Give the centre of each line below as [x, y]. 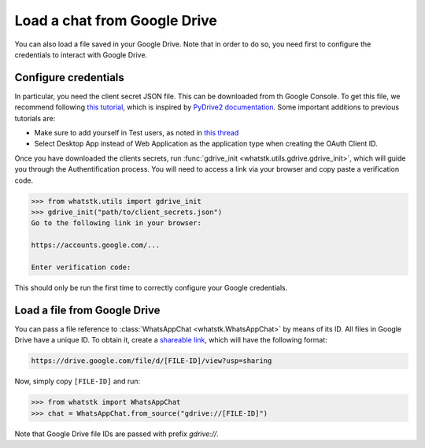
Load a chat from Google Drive [116, 20]
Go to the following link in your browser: [116, 223]
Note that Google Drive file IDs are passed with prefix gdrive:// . [117, 434]
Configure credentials [70, 78]
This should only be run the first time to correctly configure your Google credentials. [151, 287]
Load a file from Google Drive [87, 310]
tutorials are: [35, 118]
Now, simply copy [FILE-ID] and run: [78, 381]
